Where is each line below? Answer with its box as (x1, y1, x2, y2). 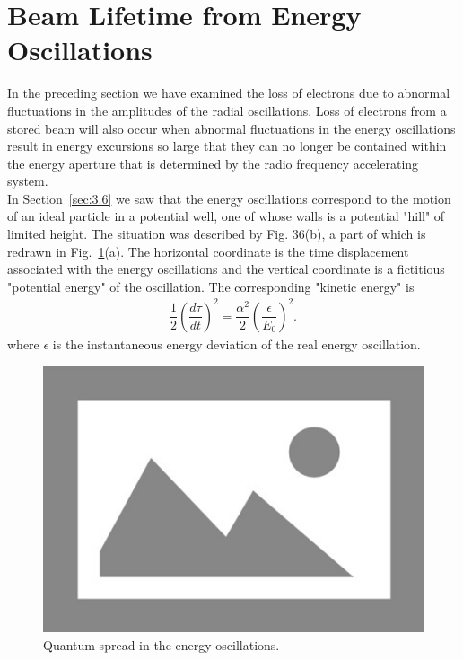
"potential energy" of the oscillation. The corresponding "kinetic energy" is (7, 277, 415, 295)
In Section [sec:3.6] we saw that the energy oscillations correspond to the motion (7, 189, 451, 207)
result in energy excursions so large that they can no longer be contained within (7, 136, 447, 155)
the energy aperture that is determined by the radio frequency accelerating (7, 154, 419, 172)
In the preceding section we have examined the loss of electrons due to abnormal (7, 84, 450, 102)
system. (7, 172, 48, 190)
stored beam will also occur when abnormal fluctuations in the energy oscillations (7, 119, 456, 137)
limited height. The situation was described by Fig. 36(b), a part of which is (7, 224, 426, 243)
